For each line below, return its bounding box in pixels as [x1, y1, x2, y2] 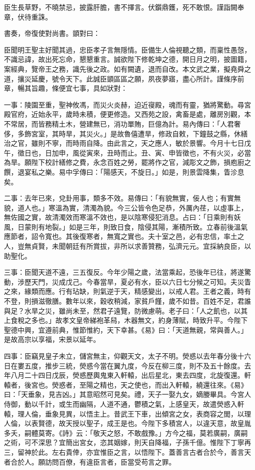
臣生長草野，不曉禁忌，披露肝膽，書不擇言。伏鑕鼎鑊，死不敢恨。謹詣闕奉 [4, 2, 244, 12]
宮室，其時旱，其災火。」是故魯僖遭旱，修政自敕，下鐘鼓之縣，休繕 [31, 128, 248, 138]
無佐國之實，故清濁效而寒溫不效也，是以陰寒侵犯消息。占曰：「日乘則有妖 [4, 212, 241, 222]
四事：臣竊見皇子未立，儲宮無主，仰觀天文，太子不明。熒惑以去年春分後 [4, 351, 237, 361]
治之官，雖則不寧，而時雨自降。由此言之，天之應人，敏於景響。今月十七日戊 [4, 138, 251, 148]
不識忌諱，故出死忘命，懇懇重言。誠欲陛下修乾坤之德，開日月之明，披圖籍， [4, 54, 251, 64]
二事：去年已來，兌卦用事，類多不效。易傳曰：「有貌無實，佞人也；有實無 [4, 193, 241, 203]
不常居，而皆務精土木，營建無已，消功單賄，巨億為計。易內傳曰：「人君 [4, 118, 234, 129]
